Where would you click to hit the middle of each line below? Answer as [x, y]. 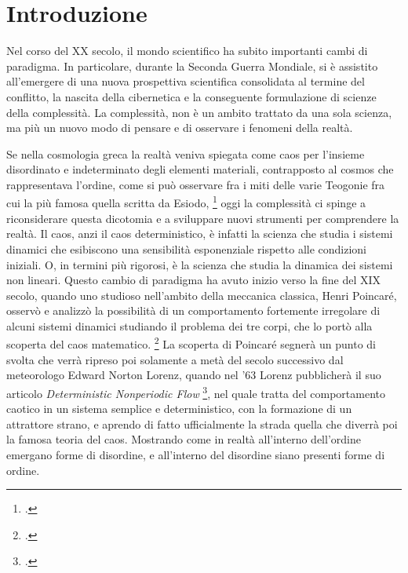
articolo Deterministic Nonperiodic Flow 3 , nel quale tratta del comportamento [196, 392]
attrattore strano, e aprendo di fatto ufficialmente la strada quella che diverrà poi [202, 423]
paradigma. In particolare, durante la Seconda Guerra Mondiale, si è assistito [192, 66]
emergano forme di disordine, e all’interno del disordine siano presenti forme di [196, 454]
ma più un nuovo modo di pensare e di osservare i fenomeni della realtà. [180, 128]
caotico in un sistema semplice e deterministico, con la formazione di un [179, 409]
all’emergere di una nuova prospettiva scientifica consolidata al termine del [186, 81]
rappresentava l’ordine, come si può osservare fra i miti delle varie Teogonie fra [196, 184]
